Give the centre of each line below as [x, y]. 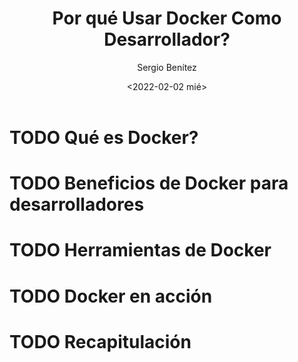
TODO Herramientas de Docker [140, 250]
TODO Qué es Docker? [104, 137]
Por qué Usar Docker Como [167, 18]
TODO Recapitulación [100, 341]
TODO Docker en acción [111, 296]
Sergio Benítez [167, 67]
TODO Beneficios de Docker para [149, 183]
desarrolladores [77, 204]
